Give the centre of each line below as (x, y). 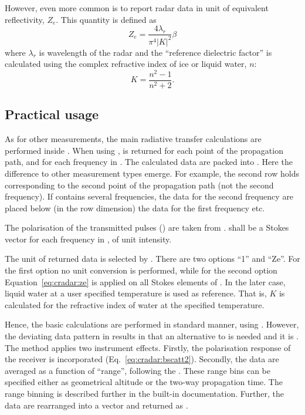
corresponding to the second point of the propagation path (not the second (139, 185)
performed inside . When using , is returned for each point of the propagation (144, 150)
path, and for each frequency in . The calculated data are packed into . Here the (149, 162)
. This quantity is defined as (106, 19)
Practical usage (52, 114)
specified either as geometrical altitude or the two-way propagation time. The (144, 382)
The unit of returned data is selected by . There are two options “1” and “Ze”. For (152, 259)
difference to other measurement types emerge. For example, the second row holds (152, 173)
